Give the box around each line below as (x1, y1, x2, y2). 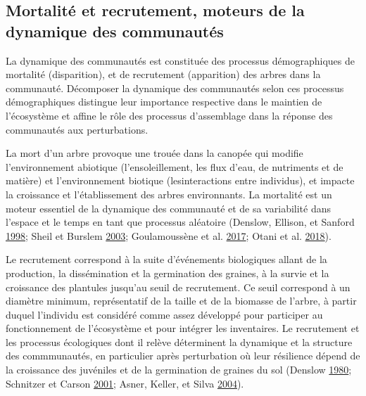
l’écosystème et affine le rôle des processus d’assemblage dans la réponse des (6, 108, 333, 122)
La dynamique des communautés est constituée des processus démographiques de (6, 53, 355, 68)
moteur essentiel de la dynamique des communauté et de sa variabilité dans (6, 200, 332, 215)
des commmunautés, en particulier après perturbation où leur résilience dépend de (6, 348, 360, 363)
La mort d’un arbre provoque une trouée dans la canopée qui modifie (6, 146, 303, 160)
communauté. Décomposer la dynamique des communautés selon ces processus (6, 80, 344, 95)
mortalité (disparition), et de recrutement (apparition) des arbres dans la (6, 67, 321, 82)
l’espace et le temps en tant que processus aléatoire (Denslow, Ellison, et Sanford (6, 215, 355, 229)
